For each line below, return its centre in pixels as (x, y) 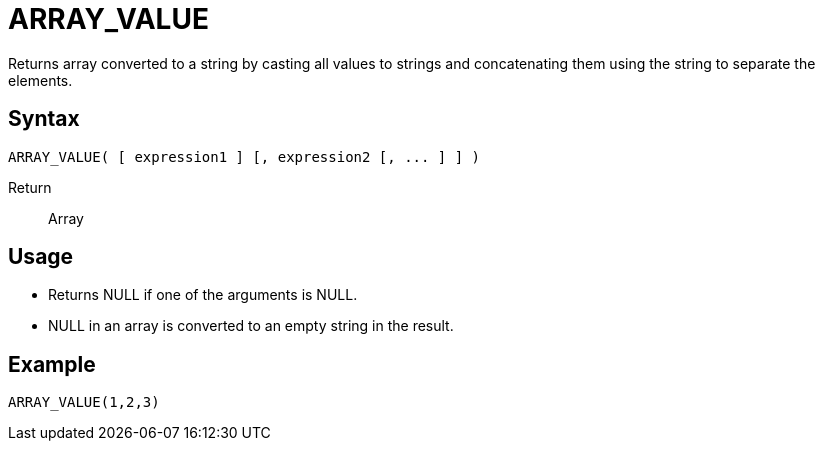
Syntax (44, 119)
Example (52, 364)
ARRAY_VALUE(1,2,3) (84, 402)
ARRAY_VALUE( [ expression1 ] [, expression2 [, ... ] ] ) (244, 156)
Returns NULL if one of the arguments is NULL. (203, 295)
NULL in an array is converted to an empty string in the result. (251, 326)
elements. (40, 80)
